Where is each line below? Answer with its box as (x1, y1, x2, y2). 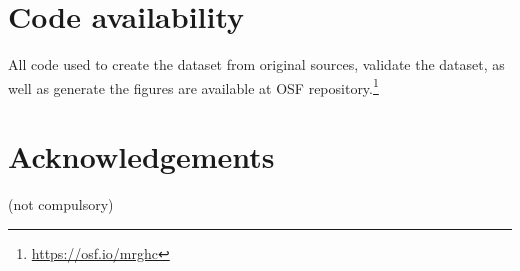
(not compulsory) (8, 194, 114, 215)
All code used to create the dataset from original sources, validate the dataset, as (8, 54, 505, 75)
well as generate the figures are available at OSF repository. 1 (8, 74, 379, 98)
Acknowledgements (8, 136, 275, 177)
